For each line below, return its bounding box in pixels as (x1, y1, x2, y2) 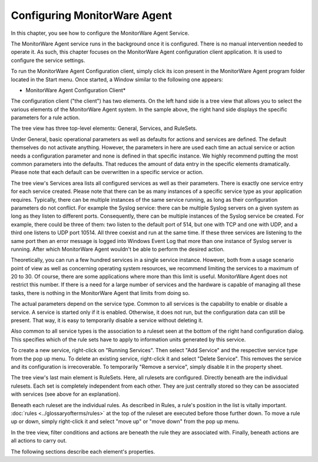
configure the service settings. (11, 57, 85, 64)
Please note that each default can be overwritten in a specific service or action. (11, 169, 204, 176)
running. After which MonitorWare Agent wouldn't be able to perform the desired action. (11, 245, 225, 253)
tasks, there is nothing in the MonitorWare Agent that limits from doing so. (11, 289, 190, 296)
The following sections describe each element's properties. (11, 448, 155, 455)
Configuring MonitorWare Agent (11, 9, 173, 22)
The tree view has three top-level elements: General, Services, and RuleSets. (11, 124, 197, 132)
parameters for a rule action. (11, 114, 81, 121)
